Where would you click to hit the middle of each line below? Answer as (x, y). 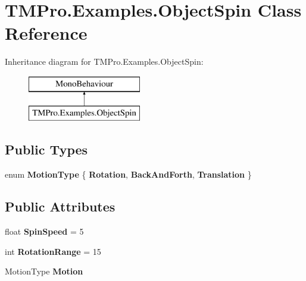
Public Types (46, 149)
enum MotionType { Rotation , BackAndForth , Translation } (128, 174)
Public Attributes (60, 206)
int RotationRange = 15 (53, 251)
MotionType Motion (44, 271)
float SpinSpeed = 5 (44, 231)
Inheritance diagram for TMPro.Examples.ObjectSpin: (104, 61)
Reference (46, 33)
